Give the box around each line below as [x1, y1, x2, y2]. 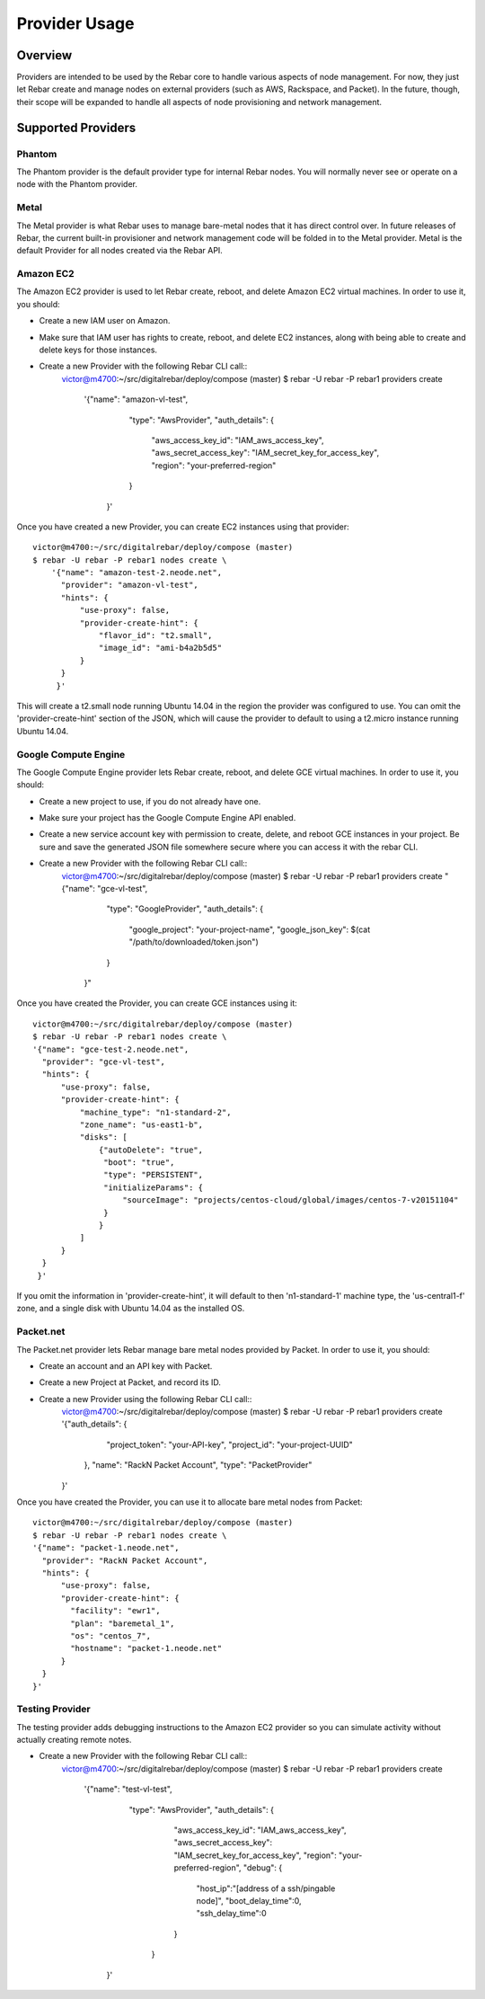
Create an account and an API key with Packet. [39, 1360, 213, 1371]
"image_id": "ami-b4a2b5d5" [99, 643, 223, 653]
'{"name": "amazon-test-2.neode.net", [50, 567, 223, 578]
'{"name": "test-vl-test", [84, 1784, 172, 1795]
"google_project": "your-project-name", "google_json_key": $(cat [128, 924, 371, 935]
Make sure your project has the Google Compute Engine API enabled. [39, 813, 296, 823]
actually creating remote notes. [16, 1735, 132, 1746]
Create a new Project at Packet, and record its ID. [39, 1377, 222, 1388]
